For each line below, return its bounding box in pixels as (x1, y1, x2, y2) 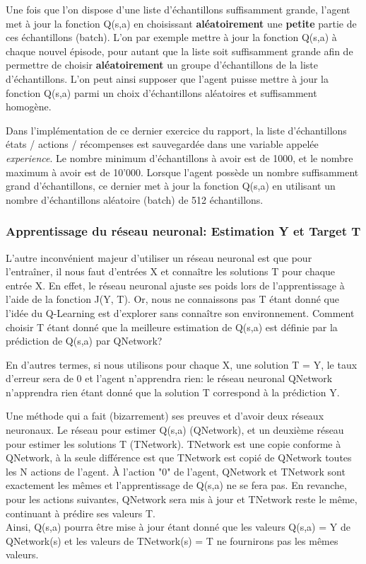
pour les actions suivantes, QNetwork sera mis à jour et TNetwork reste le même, (6, 492, 358, 507)
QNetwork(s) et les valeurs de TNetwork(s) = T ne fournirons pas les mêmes (6, 533, 338, 548)
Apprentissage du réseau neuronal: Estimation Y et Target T (6, 222, 361, 240)
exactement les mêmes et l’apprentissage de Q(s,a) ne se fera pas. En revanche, (6, 478, 347, 493)
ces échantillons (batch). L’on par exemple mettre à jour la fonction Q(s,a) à (6, 30, 337, 45)
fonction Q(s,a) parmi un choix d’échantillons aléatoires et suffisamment (6, 85, 317, 100)
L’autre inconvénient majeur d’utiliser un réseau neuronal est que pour (6, 250, 312, 265)
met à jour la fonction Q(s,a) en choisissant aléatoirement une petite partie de (6, 16, 357, 30)
